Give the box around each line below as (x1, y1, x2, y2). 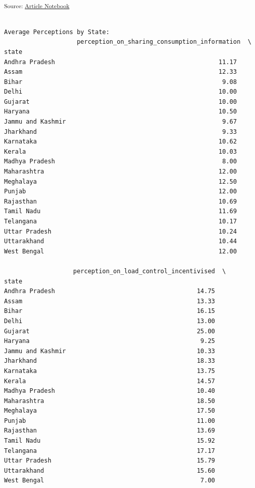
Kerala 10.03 (4, 148, 237, 155)
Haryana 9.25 (4, 337, 215, 345)
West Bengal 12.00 (4, 247, 237, 255)
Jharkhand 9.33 (4, 128, 237, 135)
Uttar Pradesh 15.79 (4, 457, 215, 465)
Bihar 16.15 (4, 307, 215, 315)
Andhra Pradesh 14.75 (4, 288, 215, 295)
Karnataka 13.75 (4, 367, 215, 375)
